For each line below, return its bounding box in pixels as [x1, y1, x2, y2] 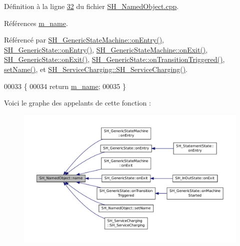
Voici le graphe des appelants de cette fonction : [4, 97, 151, 108]
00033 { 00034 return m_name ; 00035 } [4, 80, 126, 91]
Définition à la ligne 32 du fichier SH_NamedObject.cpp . [4, 1, 179, 11]
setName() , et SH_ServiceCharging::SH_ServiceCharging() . [4, 63, 188, 74]
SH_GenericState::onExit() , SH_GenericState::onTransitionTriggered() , [4, 54, 225, 64]
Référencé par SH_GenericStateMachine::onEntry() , [4, 34, 164, 45]
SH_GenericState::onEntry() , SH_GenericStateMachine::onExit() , [4, 44, 208, 54]
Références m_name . [4, 17, 68, 28]
